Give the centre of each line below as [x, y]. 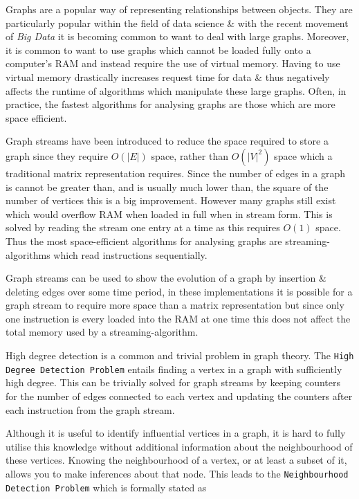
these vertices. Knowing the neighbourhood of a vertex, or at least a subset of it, [176, 460]
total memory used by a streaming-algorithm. [102, 332]
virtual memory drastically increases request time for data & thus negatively [168, 76]
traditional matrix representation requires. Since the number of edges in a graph [175, 173]
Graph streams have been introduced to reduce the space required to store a [167, 141]
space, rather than [190, 155]
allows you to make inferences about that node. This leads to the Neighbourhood [177, 473]
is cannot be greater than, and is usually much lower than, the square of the [167, 187]
